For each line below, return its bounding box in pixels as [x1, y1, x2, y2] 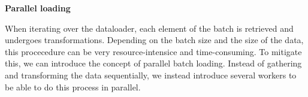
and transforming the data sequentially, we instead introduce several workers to [5, 68, 297, 81]
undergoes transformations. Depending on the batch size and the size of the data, [5, 34, 304, 46]
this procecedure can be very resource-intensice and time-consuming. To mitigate [5, 45, 302, 57]
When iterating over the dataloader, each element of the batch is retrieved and [5, 22, 294, 34]
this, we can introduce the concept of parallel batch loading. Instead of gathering [5, 57, 302, 69]
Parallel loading [5, 2, 71, 14]
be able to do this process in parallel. [5, 80, 141, 93]
